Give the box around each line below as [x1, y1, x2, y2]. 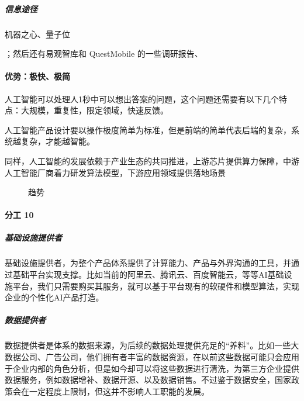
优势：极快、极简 [5, 70, 70, 82]
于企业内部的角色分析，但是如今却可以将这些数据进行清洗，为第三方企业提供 [5, 362, 299, 374]
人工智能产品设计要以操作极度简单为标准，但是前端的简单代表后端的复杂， [5, 123, 291, 136]
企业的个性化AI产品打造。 [5, 291, 104, 303]
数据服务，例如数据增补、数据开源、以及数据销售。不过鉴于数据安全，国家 [5, 374, 291, 386]
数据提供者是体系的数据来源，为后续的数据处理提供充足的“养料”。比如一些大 [5, 339, 299, 351]
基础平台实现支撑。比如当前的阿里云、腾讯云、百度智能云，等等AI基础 [12, 268, 284, 281]
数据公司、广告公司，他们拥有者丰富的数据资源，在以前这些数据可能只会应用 [5, 350, 299, 362]
